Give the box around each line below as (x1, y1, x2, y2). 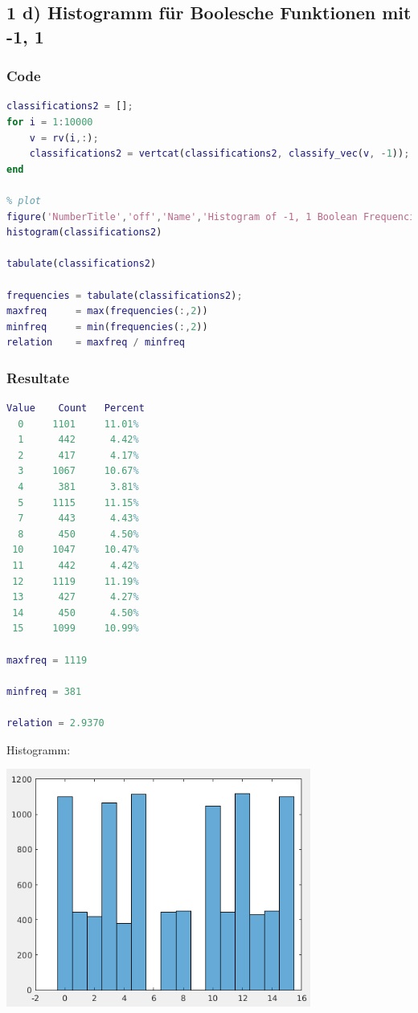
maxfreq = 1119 (6, 654, 88, 666)
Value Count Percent (6, 402, 145, 415)
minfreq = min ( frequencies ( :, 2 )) (6, 321, 208, 333)
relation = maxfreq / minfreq (6, 337, 186, 349)
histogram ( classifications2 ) (6, 227, 162, 239)
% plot (6, 194, 41, 206)
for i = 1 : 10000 (6, 116, 93, 128)
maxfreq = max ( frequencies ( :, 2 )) (6, 305, 208, 317)
